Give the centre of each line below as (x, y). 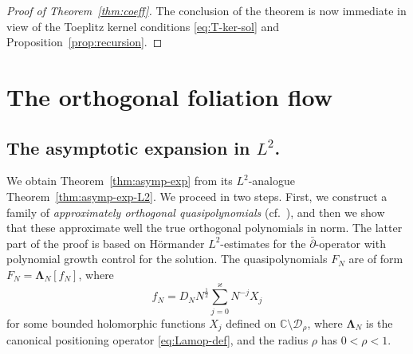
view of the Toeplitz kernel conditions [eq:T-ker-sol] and (143, 26)
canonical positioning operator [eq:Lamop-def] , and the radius (157, 340)
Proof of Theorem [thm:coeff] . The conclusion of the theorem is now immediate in (206, 10)
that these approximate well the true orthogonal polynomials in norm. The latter (205, 228)
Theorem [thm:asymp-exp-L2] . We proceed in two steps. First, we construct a (197, 196)
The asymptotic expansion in (128, 147)
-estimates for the (263, 243)
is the (380, 323)
